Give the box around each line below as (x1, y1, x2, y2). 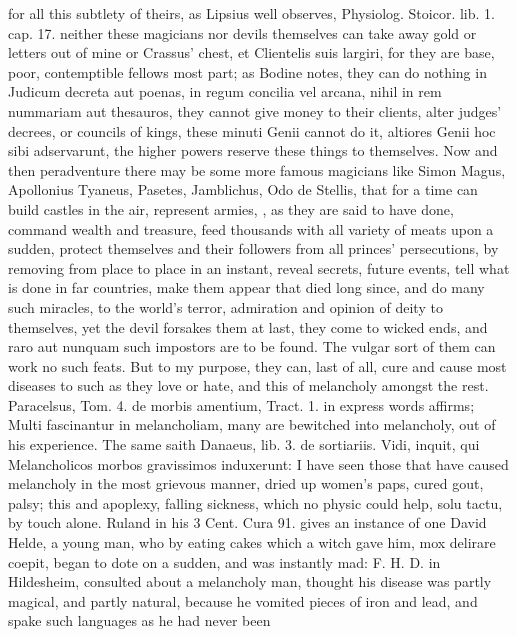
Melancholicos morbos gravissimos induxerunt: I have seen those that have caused (8, 453, 509, 474)
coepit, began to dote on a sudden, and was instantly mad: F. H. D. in (8, 551, 441, 572)
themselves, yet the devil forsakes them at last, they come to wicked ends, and (8, 316, 488, 337)
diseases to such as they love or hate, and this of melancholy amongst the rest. (8, 375, 489, 396)
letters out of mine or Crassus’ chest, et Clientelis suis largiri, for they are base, (8, 42, 495, 63)
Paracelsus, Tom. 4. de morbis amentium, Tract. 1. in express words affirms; (8, 394, 475, 415)
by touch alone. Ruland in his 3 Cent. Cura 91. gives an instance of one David (8, 512, 487, 533)
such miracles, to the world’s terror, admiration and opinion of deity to (8, 296, 443, 317)
